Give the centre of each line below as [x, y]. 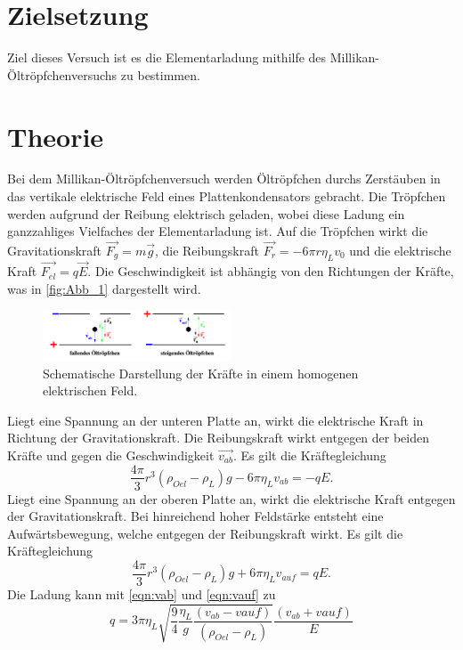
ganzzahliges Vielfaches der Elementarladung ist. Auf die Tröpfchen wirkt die [218, 231]
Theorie [56, 136]
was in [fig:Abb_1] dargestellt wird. [104, 288]
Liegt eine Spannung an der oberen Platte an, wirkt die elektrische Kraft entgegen [231, 498]
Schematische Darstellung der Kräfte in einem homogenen [201, 373]
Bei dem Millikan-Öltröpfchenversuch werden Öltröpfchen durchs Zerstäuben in [224, 179]
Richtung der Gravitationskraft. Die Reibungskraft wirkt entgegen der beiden [219, 438]
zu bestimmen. [160, 74]
